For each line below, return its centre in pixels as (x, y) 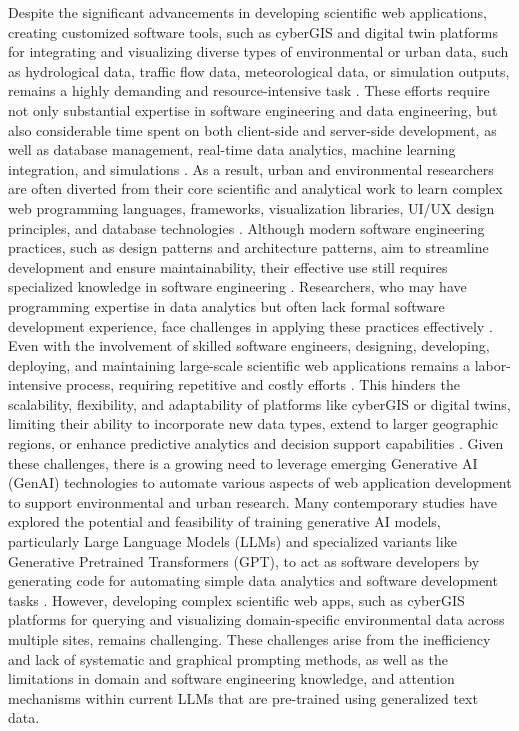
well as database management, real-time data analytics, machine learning (232, 149)
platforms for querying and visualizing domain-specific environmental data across (256, 619)
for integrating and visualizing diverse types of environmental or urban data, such (258, 51)
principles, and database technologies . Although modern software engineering (246, 227)
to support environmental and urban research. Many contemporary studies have (253, 501)
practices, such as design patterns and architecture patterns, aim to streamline (248, 247)
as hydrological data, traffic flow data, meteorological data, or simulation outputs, (259, 70)
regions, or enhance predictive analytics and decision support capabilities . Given (256, 443)
